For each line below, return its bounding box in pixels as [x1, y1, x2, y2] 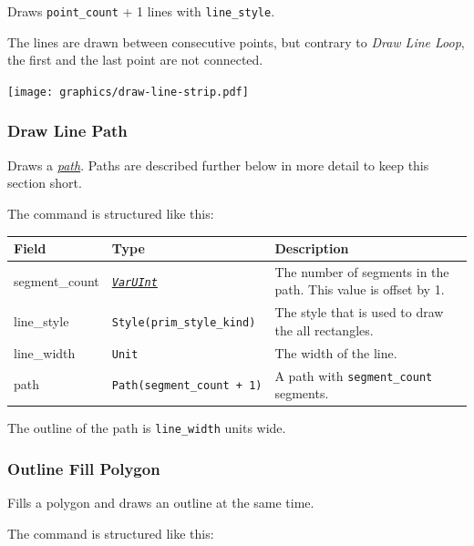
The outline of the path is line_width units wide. [7, 418, 286, 438]
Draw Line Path [7, 119, 128, 142]
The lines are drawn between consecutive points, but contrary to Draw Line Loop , [7, 32, 465, 51]
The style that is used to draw [274, 303, 444, 322]
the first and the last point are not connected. [7, 50, 263, 69]
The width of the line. [274, 343, 397, 362]
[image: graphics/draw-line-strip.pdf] [7, 85, 249, 98]
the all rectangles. [274, 320, 374, 339]
